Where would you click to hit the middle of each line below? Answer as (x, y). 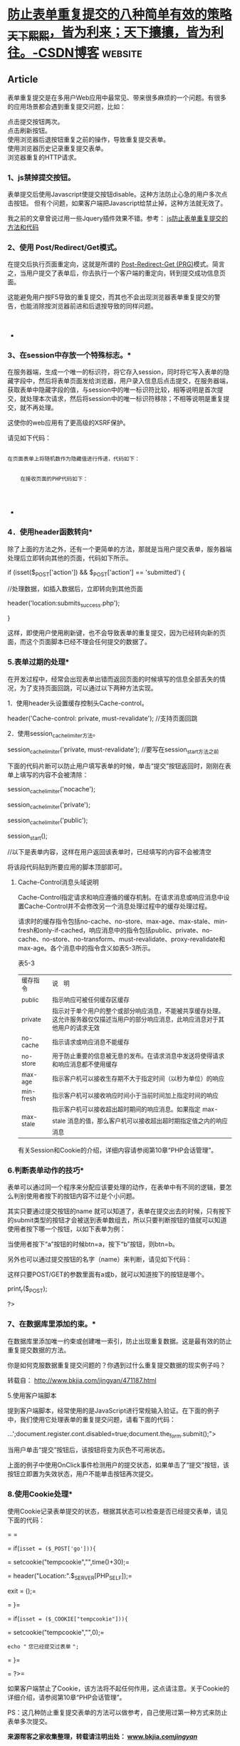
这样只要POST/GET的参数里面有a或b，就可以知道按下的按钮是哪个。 (108, 1274)
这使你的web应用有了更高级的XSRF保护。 (68, 423)
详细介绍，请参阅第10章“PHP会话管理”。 (67, 1698)
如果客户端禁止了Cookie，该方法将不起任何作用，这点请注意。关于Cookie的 (119, 1688)
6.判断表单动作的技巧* (46, 1170)
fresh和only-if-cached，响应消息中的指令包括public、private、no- (115, 930)
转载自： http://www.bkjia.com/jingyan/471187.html (82, 1380)
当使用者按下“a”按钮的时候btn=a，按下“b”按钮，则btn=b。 (93, 1244)
